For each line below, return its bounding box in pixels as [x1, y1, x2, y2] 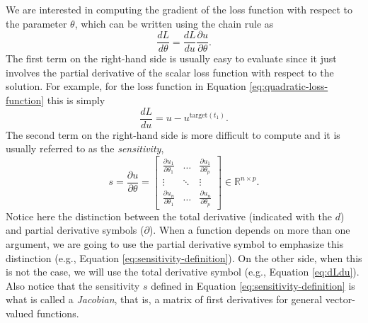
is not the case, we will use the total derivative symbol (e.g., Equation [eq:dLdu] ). [6, 264, 360, 279]
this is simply [47, 93, 105, 108]
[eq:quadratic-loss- [249, 79, 328, 93]
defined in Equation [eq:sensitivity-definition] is [151, 278, 355, 293]
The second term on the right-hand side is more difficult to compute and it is [6, 127, 340, 142]
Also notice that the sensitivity [6, 278, 140, 293]
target [189, 112, 208, 120]
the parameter [6, 16, 67, 30]
